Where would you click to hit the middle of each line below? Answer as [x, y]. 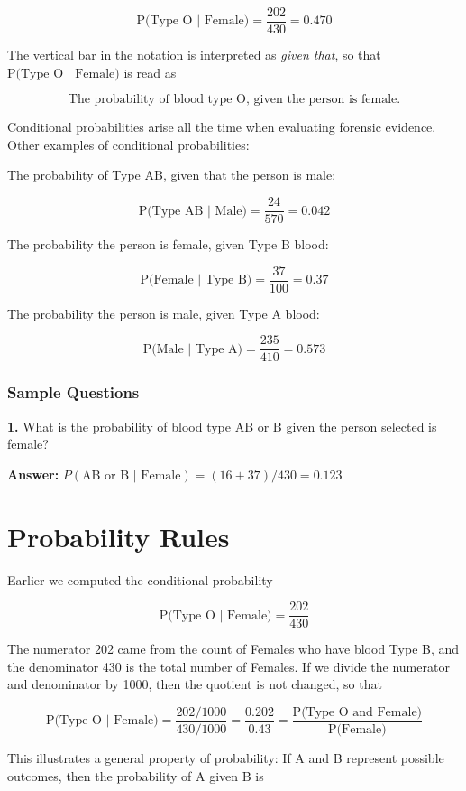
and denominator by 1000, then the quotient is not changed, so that [195, 684]
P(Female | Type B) [196, 280]
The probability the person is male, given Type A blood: [164, 313]
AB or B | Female [132, 475]
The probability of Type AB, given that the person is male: [172, 175]
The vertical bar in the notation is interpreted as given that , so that [194, 55]
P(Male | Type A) [192, 349]
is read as [150, 72]
